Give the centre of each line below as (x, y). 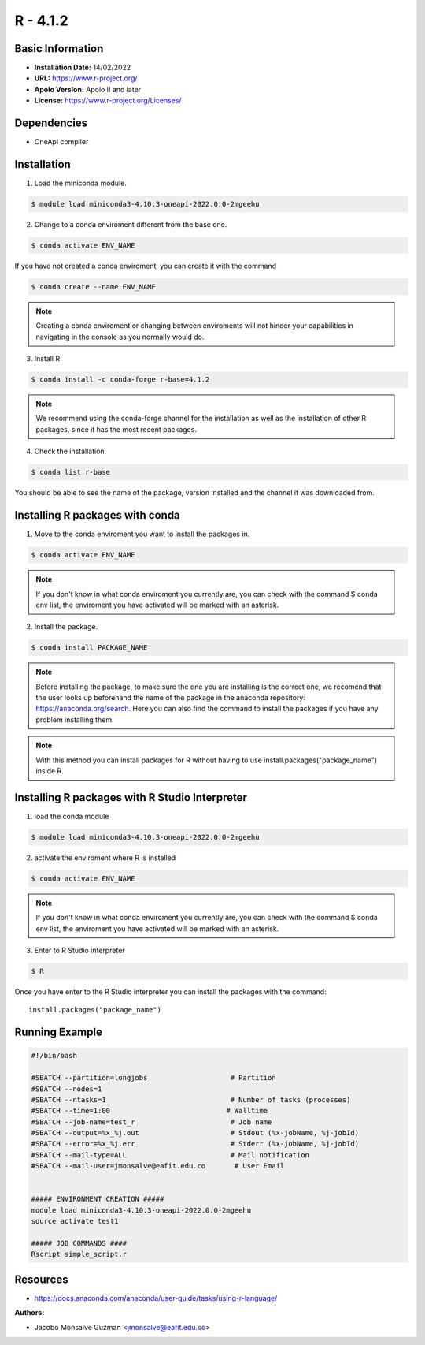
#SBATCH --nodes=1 (67, 1089)
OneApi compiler (61, 142)
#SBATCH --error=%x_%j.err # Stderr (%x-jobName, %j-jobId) (195, 1144)
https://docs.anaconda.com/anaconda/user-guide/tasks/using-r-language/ (156, 1298)
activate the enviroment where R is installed (105, 857)
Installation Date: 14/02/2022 (83, 68)
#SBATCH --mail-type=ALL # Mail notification (170, 1155)
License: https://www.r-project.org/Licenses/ (108, 101)
